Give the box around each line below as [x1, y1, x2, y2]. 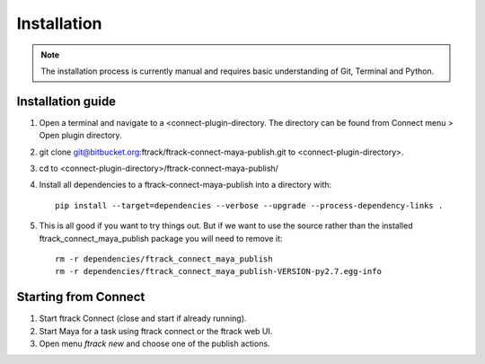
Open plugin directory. [39, 130, 122, 141]
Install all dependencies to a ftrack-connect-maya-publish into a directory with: [39, 180, 332, 191]
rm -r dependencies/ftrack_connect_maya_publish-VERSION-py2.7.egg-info [55, 266, 382, 277]
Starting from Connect [16, 289, 145, 305]
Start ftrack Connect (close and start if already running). [39, 313, 247, 324]
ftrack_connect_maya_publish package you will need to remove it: [39, 233, 283, 244]
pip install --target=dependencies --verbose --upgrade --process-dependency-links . [55, 200, 444, 210]
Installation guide [16, 93, 117, 109]
